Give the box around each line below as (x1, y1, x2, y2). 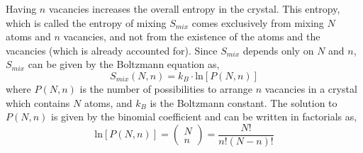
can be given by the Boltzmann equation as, (28, 57, 220, 72)
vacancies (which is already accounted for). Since (6, 42, 218, 57)
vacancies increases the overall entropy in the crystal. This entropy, (48, 1, 340, 16)
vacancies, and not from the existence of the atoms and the (63, 29, 320, 44)
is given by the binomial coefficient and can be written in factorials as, (51, 109, 357, 124)
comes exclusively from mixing (191, 15, 324, 30)
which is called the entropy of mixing (6, 15, 167, 30)
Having (6, 1, 37, 16)
